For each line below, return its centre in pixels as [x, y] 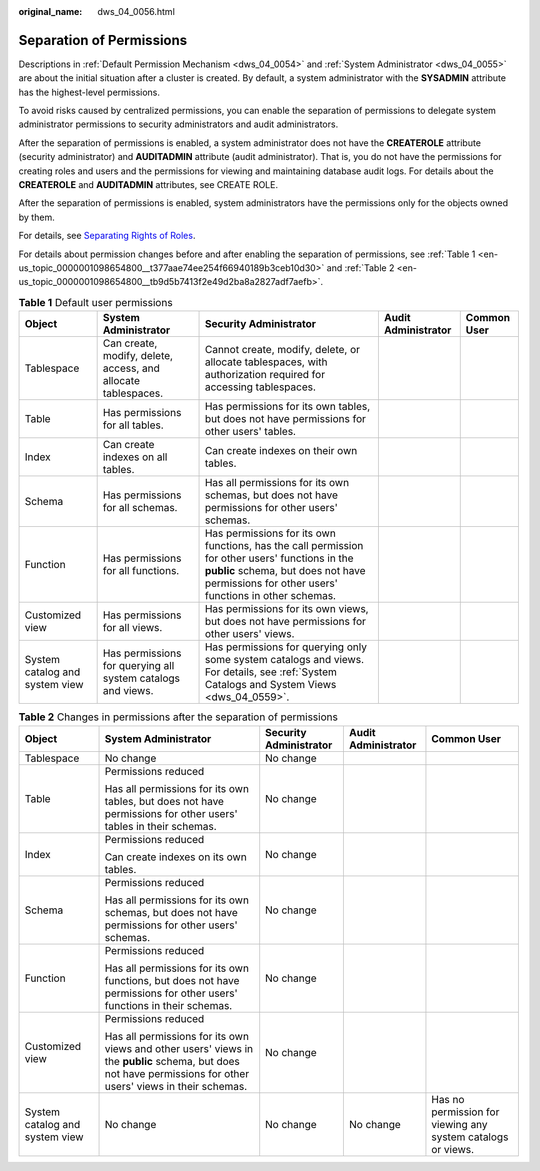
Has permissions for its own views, [286, 609]
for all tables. [133, 425]
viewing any [460, 1124]
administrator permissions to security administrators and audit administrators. [178, 124]
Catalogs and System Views [270, 685]
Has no [448, 1099]
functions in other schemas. [270, 596]
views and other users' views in [179, 1048]
